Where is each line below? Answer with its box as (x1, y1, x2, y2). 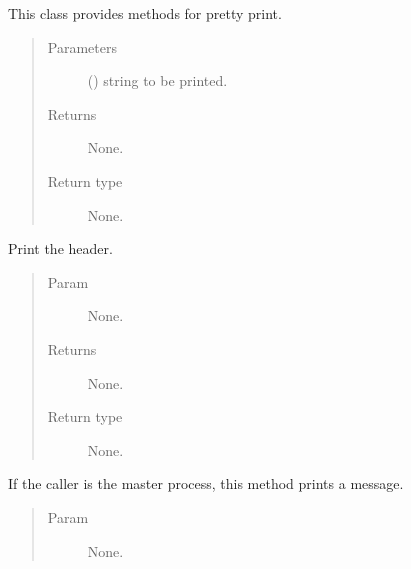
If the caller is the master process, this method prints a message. (8, 473, 404, 494)
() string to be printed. (87, 70, 228, 91)
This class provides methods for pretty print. (8, 3, 282, 23)
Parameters (47, 36, 117, 57)
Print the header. (8, 238, 113, 259)
